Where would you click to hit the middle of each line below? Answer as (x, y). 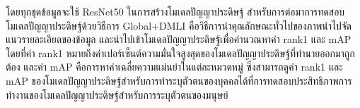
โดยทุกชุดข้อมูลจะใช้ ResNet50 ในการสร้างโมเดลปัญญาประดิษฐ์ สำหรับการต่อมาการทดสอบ (175, 11)
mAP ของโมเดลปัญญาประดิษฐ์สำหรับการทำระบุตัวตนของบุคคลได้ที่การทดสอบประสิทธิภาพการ (179, 80)
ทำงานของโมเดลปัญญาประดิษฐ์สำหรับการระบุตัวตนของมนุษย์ (117, 94)
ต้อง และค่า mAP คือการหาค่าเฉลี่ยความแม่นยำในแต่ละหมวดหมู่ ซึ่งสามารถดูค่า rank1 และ (174, 67)
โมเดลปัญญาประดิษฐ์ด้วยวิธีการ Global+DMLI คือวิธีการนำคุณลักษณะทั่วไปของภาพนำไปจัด (179, 25)
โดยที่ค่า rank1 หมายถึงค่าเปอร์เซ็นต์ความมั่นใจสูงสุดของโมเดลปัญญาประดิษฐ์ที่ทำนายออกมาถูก (180, 53)
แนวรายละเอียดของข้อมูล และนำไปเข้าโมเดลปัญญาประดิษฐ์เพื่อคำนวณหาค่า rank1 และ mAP (179, 39)
